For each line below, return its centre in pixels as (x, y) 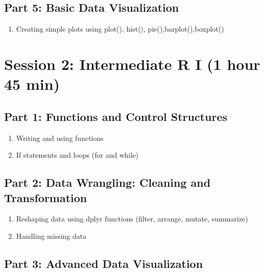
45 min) (32, 84)
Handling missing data (51, 236)
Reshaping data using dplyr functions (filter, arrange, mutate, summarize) (132, 219)
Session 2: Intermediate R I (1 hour (132, 64)
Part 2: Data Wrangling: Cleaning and (107, 182)
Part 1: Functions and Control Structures (116, 116)
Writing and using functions (60, 138)
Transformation (46, 197)
